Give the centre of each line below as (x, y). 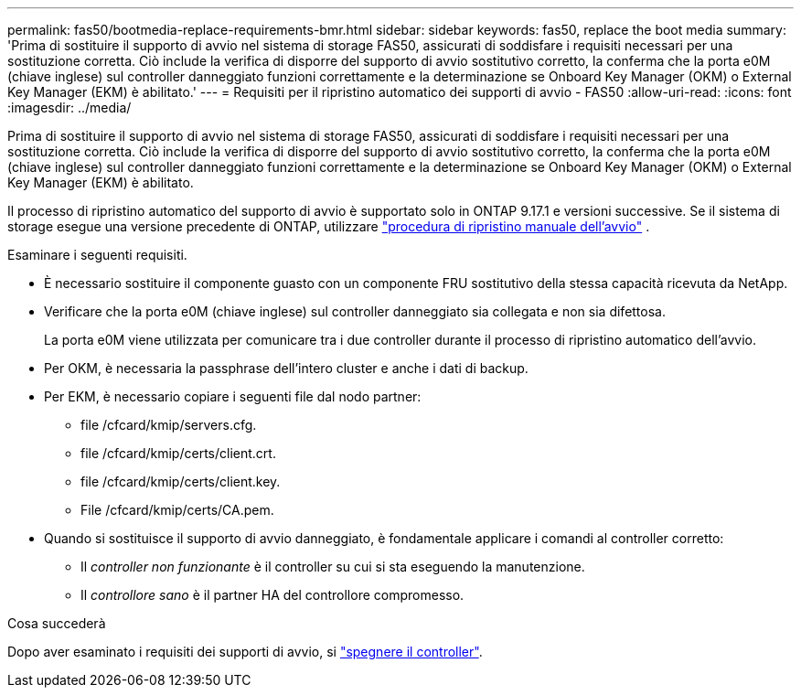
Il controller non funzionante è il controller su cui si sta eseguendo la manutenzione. (333, 567)
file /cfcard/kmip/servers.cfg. (169, 425)
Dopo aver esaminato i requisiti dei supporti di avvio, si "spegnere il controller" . (245, 652)
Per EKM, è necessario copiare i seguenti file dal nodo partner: (233, 396)
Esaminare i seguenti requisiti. (97, 255)
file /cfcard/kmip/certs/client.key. (181, 481)
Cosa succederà (57, 623)
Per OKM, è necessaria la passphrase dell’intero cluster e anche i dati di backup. (286, 368)
